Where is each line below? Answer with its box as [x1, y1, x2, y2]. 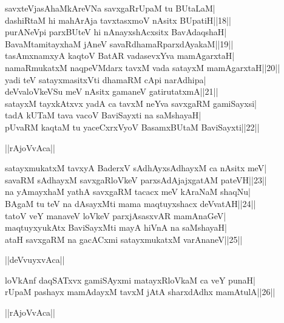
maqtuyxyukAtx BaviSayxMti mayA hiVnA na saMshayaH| [5, 221, 227, 234]
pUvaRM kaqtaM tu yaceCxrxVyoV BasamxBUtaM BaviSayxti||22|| [5, 120, 260, 133]
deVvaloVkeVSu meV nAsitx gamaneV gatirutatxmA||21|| [5, 85, 218, 98]
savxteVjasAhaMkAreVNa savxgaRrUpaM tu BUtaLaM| [5, 2, 215, 14]
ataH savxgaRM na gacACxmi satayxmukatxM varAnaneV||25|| [5, 233, 243, 245]
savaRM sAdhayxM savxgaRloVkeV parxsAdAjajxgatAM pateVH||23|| [5, 173, 267, 186]
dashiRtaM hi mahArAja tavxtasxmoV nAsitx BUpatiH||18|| [5, 13, 231, 26]
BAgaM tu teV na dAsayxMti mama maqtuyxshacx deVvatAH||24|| [5, 197, 256, 209]
